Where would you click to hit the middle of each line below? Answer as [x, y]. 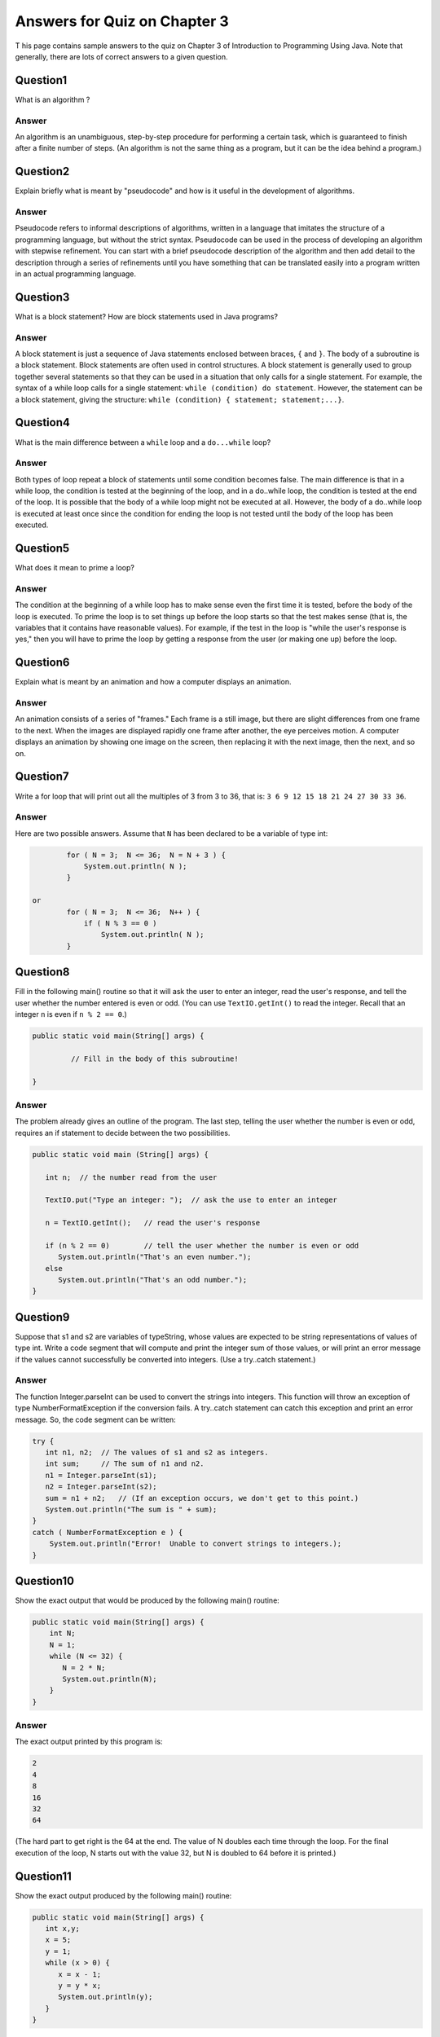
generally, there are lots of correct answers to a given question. [121, 56]
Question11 [44, 1876]
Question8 [42, 972]
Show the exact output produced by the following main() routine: [123, 1895]
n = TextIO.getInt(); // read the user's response [153, 1223]
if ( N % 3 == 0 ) [121, 924]
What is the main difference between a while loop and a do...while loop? [143, 442]
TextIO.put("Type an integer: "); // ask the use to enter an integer [191, 1200]
